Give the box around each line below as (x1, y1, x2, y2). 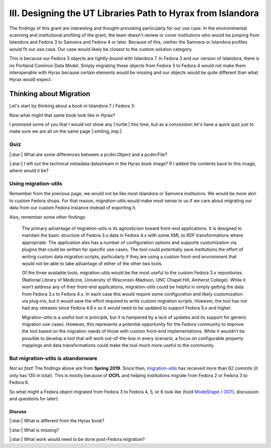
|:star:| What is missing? (9, 427, 59, 433)
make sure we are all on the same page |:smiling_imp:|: (9, 128, 123, 134)
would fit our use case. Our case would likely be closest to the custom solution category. (9, 46, 193, 52)
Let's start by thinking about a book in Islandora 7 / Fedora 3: (9, 103, 135, 109)
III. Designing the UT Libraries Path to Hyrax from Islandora (9, 8, 259, 19)
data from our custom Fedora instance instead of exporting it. (9, 205, 137, 211)
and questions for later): (9, 395, 59, 402)
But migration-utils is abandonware (9, 355, 97, 362)
